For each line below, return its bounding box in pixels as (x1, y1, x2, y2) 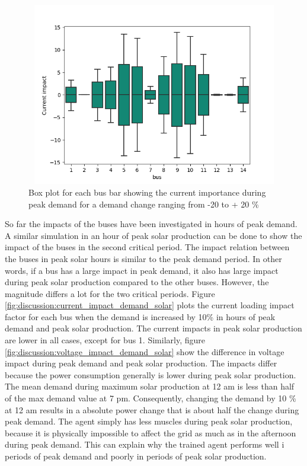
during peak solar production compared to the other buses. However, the (5, 276, 269, 288)
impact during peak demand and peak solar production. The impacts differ (5, 357, 277, 369)
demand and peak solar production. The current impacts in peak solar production (5, 322, 302, 334)
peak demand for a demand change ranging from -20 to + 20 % (28, 197, 259, 210)
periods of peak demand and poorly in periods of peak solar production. (5, 450, 267, 462)
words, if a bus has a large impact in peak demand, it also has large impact (5, 264, 279, 276)
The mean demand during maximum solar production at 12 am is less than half (5, 380, 295, 392)
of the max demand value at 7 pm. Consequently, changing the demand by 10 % (5, 392, 296, 404)
